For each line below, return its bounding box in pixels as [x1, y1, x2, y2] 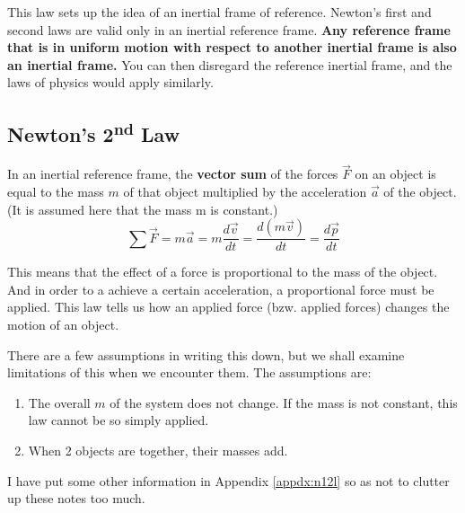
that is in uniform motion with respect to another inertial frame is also [7, 38, 457, 57]
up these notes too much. [7, 489, 145, 508]
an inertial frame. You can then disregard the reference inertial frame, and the [7, 55, 452, 74]
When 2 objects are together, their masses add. [28, 440, 288, 459]
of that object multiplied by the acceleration [123, 181, 367, 200]
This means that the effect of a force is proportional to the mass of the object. [7, 262, 438, 281]
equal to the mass [7, 181, 104, 200]
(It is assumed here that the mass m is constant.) [7, 199, 278, 218]
